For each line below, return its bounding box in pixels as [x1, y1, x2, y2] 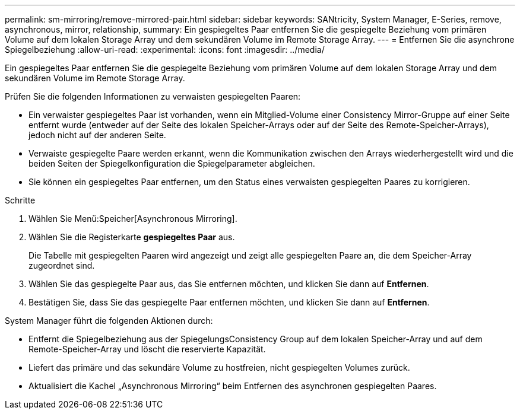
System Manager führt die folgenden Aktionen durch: [5, 316, 213, 326]
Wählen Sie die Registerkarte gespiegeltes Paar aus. [28, 232, 235, 242]
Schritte [5, 195, 36, 205]
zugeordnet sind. [28, 260, 95, 270]
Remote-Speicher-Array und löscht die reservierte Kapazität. [28, 344, 266, 354]
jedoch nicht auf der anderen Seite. [28, 130, 166, 140]
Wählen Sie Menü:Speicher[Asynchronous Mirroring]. [28, 214, 237, 224]
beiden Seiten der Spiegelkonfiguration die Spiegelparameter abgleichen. [28, 158, 315, 168]
